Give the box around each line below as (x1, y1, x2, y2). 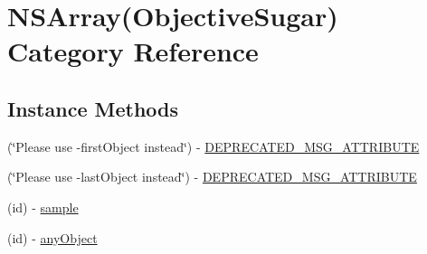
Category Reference (7, 33, 259, 70)
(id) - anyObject (7, 228, 98, 247)
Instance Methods (7, 94, 178, 122)
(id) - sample (7, 197, 79, 216)
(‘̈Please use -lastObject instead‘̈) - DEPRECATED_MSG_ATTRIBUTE (7, 167, 417, 186)
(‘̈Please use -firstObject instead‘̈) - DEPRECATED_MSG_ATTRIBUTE (7, 136, 420, 155)
